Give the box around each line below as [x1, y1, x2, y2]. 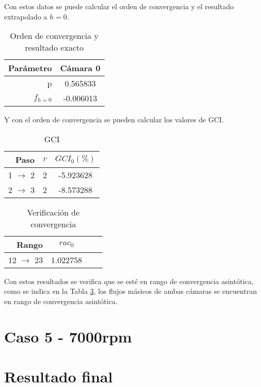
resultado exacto [25, 41, 84, 54]
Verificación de [27, 206, 80, 218]
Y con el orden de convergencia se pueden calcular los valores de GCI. [4, 114, 224, 125]
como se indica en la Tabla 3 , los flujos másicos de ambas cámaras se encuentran [4, 286, 257, 296]
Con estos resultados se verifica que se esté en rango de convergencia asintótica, [4, 275, 254, 286]
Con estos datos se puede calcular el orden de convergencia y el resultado [4, 1, 234, 11]
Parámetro [8, 62, 52, 74]
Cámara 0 [60, 62, 101, 74]
